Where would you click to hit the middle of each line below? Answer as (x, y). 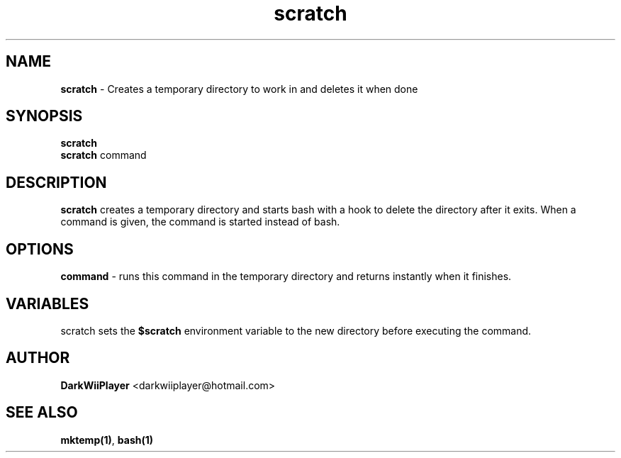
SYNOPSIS (44, 116)
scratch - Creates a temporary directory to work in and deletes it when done (239, 89)
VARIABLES (47, 303)
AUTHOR (38, 358)
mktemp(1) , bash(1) (107, 440)
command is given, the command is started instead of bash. (200, 222)
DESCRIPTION (56, 182)
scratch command (103, 155)
